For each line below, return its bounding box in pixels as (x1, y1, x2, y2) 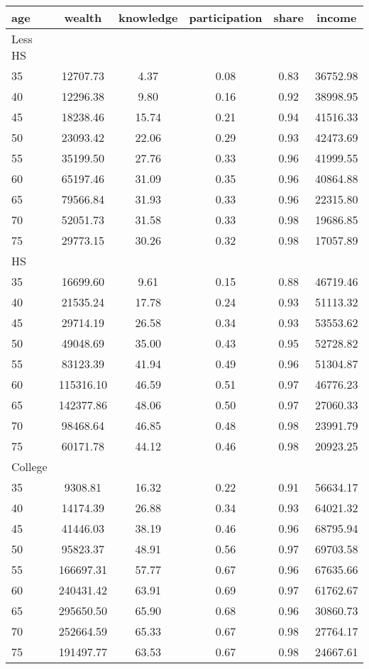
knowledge (119, 9, 178, 26)
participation (189, 9, 263, 26)
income (316, 9, 357, 26)
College (11, 458, 48, 475)
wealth (64, 9, 102, 26)
